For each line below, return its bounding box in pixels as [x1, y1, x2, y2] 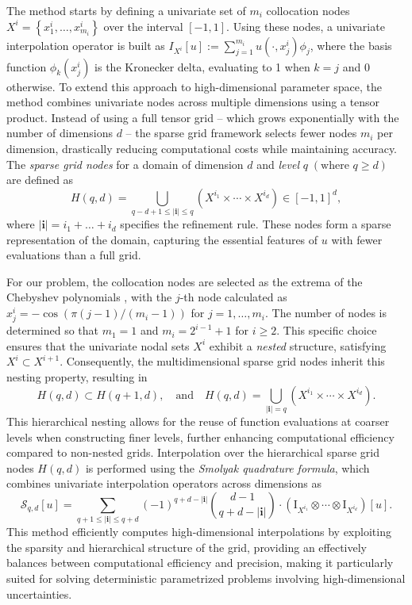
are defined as [6, 171, 74, 188]
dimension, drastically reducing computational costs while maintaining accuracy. [6, 140, 398, 156]
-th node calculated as [179, 289, 287, 305]
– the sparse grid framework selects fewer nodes [125, 124, 357, 141]
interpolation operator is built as [6, 36, 165, 53]
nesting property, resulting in [6, 368, 148, 385]
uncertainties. [6, 585, 72, 602]
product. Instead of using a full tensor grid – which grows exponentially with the [6, 109, 399, 125]
